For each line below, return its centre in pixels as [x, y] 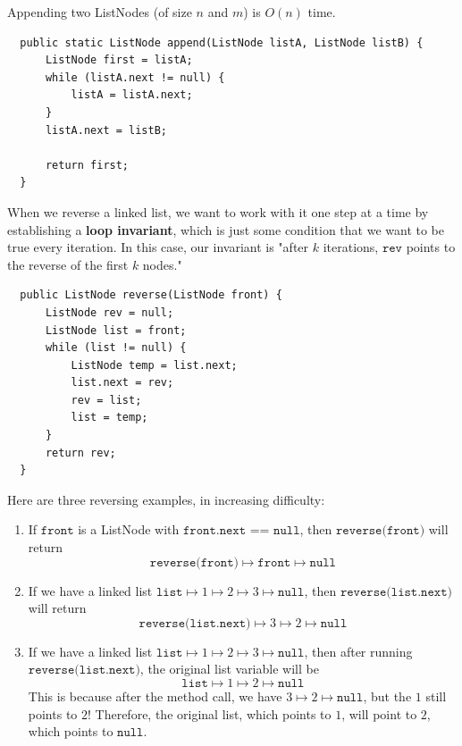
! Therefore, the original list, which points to [210, 713]
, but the [387, 696]
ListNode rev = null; [109, 312]
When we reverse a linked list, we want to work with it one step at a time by [218, 211]
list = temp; [109, 418]
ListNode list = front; [116, 330]
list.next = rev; [122, 383]
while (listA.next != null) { [135, 77]
